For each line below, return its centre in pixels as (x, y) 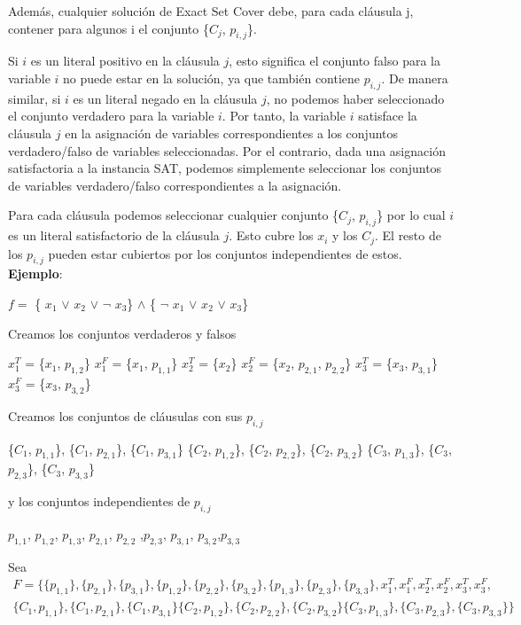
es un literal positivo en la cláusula (125, 61)
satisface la (388, 116)
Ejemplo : (35, 273)
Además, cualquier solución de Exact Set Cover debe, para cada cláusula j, (211, 11)
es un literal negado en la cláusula (165, 98)
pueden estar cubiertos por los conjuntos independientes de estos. (225, 253)
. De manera (415, 78)
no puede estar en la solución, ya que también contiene (212, 78)
